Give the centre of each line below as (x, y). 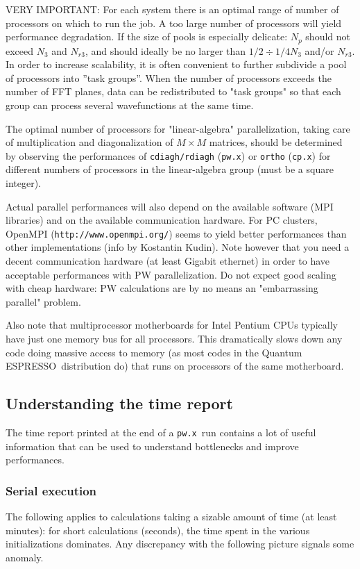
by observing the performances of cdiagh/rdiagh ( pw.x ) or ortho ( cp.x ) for (168, 155)
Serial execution (51, 490)
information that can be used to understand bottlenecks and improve (152, 446)
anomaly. (25, 557)
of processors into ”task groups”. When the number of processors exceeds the (169, 77)
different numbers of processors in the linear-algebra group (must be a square (170, 169)
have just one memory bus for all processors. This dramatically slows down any (174, 339)
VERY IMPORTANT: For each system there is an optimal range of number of (172, 9)
